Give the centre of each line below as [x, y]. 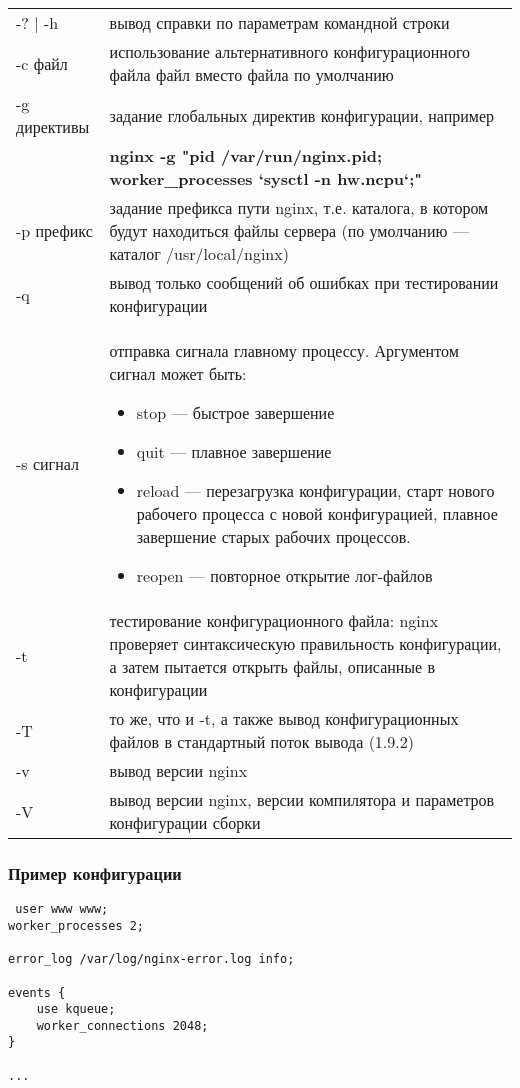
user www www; [62, 909]
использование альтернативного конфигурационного [290, 51]
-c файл [42, 63]
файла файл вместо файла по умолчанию [251, 74]
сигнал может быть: [178, 373]
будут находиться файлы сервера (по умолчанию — [289, 230]
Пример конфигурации [95, 872]
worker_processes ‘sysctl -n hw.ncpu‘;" [265, 178]
